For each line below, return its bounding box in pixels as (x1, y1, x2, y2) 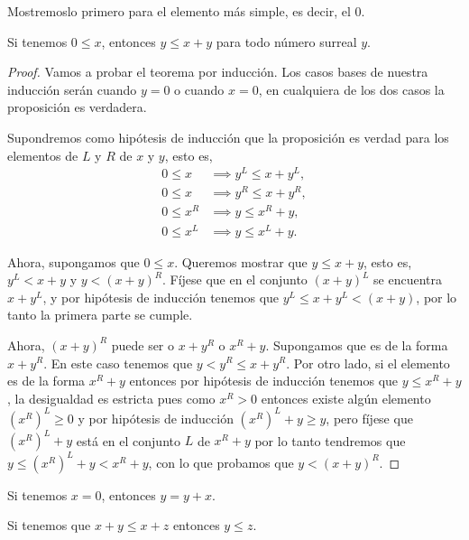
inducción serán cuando (7, 79, 137, 98)
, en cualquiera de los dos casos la (258, 79, 445, 98)
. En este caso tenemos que (43, 353, 193, 372)
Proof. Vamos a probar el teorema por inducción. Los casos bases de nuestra (7, 62, 428, 81)
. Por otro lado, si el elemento (286, 353, 450, 372)
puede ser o (111, 335, 175, 354)
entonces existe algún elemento (261, 388, 431, 407)
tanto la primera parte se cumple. (7, 305, 193, 324)
